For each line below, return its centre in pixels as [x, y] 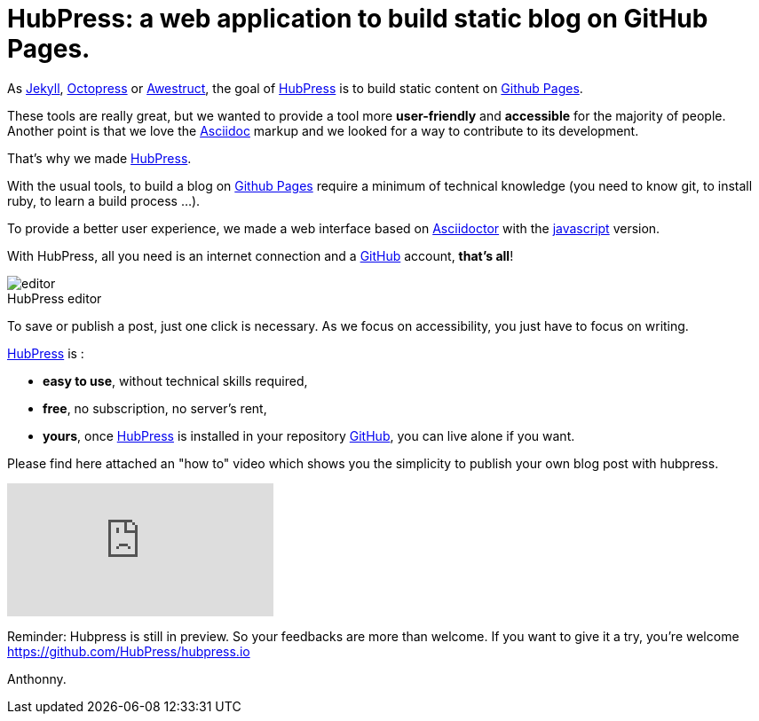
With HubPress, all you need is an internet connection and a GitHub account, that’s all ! [261, 255]
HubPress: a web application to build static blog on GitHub [358, 19]
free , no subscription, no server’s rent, [155, 408]
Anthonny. [37, 678]
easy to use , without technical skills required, [175, 380]
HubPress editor [55, 298]
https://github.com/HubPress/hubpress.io [129, 651]
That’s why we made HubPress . [99, 158]
